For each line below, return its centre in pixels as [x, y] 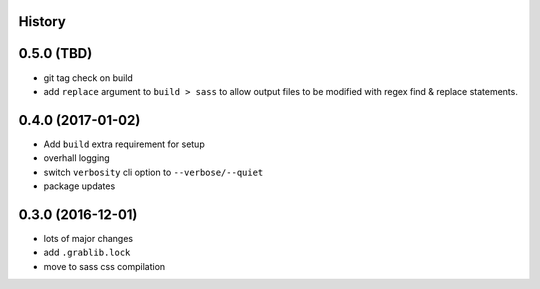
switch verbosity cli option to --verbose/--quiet [153, 172]
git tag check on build [88, 77]
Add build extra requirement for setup [124, 144]
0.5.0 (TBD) [55, 53]
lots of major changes [88, 238]
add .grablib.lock [87, 252]
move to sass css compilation [104, 266]
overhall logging [76, 158]
